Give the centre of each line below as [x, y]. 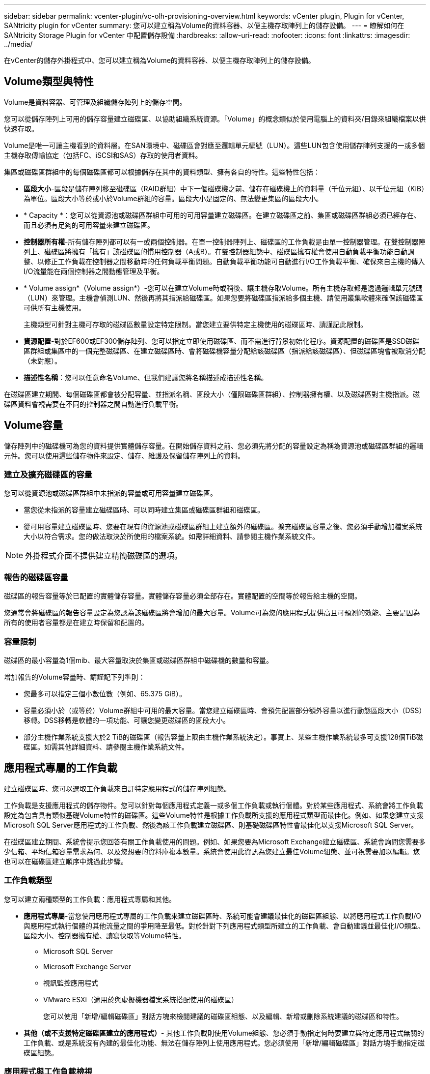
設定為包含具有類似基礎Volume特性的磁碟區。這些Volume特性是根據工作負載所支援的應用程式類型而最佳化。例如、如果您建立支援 [214, 815]
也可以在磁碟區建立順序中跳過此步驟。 [66, 861]
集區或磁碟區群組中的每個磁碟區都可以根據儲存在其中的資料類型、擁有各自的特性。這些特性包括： [162, 172]
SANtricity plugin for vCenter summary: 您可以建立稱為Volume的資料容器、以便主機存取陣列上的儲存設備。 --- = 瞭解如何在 [204, 25]
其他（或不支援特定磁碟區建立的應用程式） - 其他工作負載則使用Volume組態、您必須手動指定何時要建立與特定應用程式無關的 [224, 1033]
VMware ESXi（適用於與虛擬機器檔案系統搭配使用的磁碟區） [141, 999]
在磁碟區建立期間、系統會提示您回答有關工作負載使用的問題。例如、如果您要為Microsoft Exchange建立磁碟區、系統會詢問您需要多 [215, 841]
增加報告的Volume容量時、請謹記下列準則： [75, 677]
